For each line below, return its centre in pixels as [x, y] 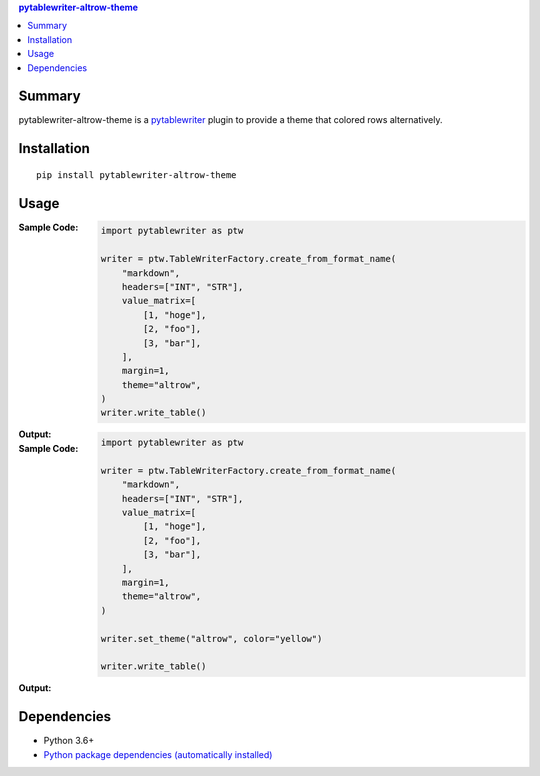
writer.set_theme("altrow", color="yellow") [211, 638]
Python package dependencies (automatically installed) [158, 754]
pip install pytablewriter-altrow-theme [136, 174]
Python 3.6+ [69, 741]
